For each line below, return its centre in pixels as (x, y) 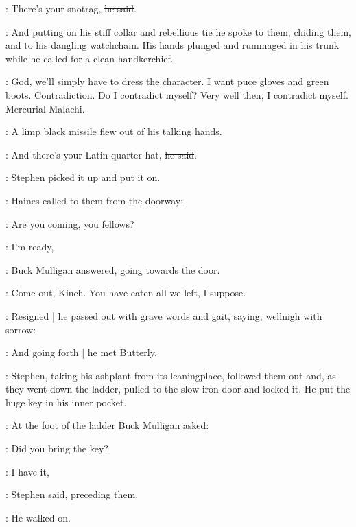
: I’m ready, (30, 247)
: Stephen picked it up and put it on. (83, 177)
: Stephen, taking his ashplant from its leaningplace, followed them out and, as (171, 375)
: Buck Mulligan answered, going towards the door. (113, 269)
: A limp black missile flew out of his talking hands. (114, 131)
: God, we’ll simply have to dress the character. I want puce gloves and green (167, 81)
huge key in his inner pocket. (66, 402)
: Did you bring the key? (57, 448)
